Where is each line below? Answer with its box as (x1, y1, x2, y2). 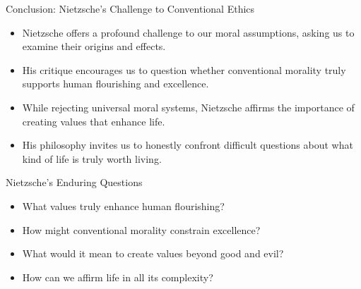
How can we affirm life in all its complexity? (22, 269, 213, 284)
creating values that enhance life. (22, 113, 165, 128)
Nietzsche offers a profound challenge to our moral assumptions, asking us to (22, 25, 355, 39)
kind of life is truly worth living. (22, 151, 162, 166)
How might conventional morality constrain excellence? (22, 222, 261, 237)
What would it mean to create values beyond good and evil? (22, 246, 284, 261)
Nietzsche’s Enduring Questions (6, 175, 143, 190)
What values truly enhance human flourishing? (22, 198, 225, 213)
